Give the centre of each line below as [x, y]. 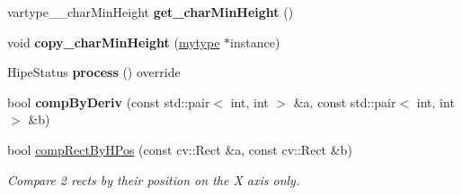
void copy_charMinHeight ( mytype [114, 42]
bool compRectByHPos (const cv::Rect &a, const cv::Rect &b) [180, 149]
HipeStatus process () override [94, 72]
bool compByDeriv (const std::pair [109, 102]
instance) [255, 42]
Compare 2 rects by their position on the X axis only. [154, 179]
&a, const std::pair [345, 102]
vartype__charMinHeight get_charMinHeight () [151, 12]
